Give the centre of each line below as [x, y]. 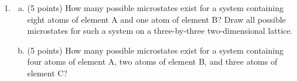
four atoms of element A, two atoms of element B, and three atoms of [152, 61]
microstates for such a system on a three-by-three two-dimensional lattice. [160, 31]
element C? [47, 73]
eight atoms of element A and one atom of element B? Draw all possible [156, 19]
